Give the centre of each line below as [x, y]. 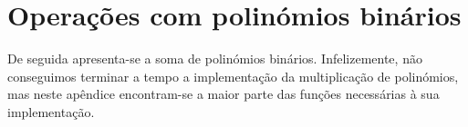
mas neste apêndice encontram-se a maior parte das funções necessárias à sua [224, 94]
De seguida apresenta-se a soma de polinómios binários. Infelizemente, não [215, 59]
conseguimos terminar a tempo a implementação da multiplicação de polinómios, [233, 76]
